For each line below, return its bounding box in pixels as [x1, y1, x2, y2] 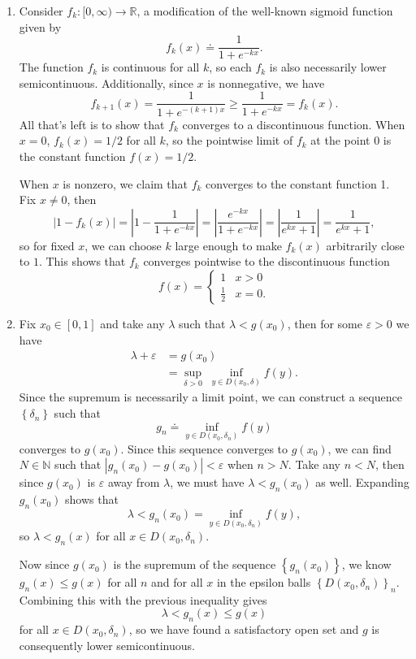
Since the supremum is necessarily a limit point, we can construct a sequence [19, 388, 402, 405]
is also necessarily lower [269, 59, 387, 76]
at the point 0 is [310, 132, 392, 149]
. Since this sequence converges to [120, 440, 288, 457]
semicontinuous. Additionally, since [19, 74, 193, 91]
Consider [19, 2, 63, 19]
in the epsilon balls [216, 574, 311, 591]
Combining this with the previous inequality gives [19, 591, 267, 608]
